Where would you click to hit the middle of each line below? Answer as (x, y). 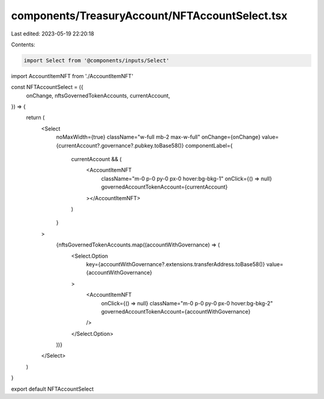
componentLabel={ (209, 145)
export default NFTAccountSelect (52, 389)
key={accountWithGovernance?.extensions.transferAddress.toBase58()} (175, 264)
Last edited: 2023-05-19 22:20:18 (52, 34)
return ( (35, 118)
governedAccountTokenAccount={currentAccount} (164, 187)
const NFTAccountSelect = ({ (47, 87)
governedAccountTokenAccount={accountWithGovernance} (176, 311)
